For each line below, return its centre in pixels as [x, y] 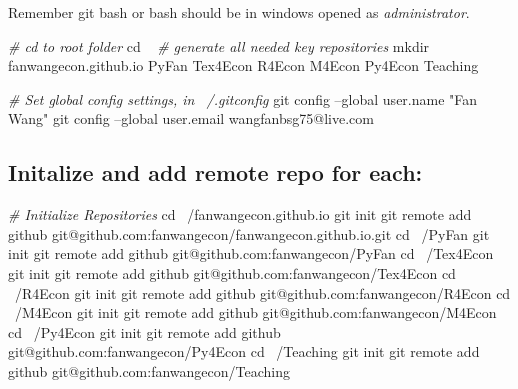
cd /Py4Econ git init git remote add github [144, 331]
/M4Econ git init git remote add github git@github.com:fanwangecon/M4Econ [255, 312]
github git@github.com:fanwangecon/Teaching [149, 370]
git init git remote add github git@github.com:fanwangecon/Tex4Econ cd [232, 272]
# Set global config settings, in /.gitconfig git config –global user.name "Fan [243, 98]
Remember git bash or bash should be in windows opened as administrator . [239, 12]
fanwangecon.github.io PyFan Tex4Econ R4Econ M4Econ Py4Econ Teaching [243, 65]
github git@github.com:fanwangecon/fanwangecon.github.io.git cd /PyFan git [249, 233]
